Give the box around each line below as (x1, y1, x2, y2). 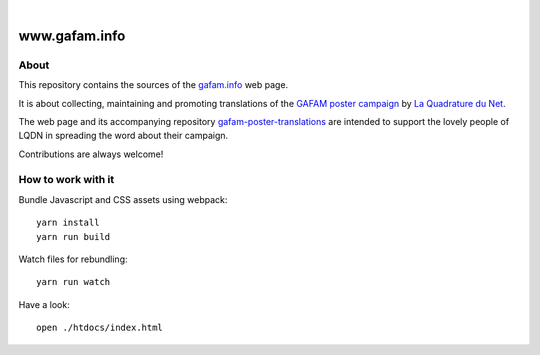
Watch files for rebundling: (18, 253, 128, 265)
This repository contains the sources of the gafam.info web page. (18, 79, 289, 91)
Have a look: (18, 298, 70, 310)
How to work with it (18, 173, 115, 187)
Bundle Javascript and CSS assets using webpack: (18, 193, 228, 205)
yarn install (36, 217, 100, 229)
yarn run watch (36, 276, 111, 288)
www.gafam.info (18, 27, 126, 44)
